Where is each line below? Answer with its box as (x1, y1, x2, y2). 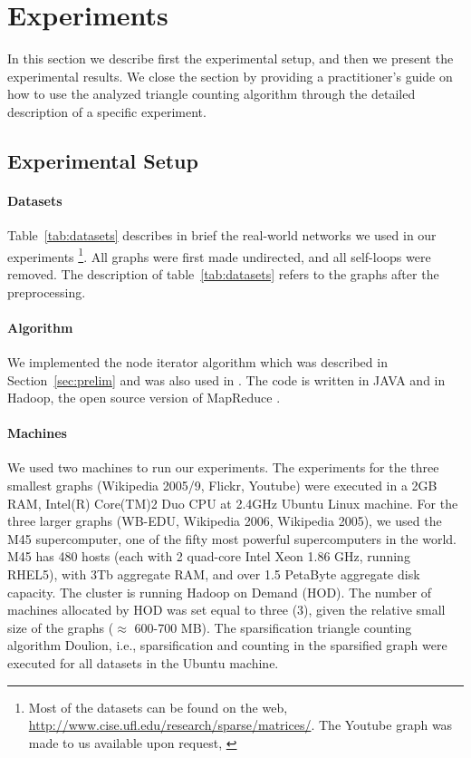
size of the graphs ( (7, 617, 114, 637)
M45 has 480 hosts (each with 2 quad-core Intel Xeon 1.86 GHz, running (7, 547, 410, 566)
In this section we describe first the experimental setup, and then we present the (7, 49, 454, 68)
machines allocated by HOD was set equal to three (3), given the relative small (7, 600, 446, 619)
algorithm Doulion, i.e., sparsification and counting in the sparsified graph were (7, 636, 447, 655)
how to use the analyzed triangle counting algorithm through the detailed (7, 84, 416, 103)
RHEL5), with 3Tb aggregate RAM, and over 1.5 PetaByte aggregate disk (7, 565, 420, 584)
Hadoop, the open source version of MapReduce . (7, 388, 281, 407)
